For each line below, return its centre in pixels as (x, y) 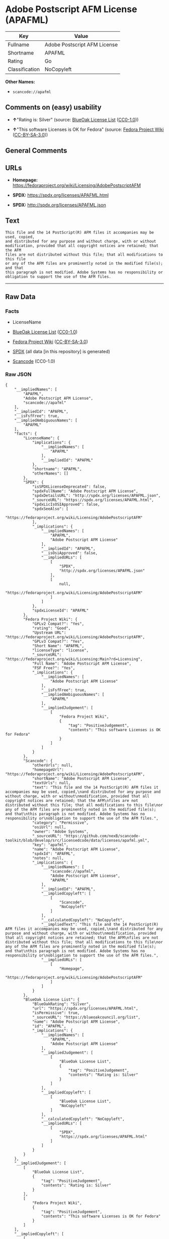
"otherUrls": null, (52, 765)
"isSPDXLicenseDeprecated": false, (69, 487)
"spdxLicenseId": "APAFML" (60, 610)
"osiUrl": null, (49, 827)
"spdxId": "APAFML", (54, 853)
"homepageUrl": (48, 770)
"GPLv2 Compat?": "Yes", (58, 624)
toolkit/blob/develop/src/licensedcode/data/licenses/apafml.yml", (77, 840)
